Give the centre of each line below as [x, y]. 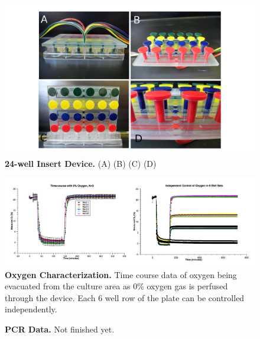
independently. [31, 309]
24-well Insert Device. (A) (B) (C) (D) [81, 163]
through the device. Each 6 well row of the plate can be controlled [125, 297]
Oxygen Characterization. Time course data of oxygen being [121, 274]
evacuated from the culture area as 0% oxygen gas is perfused [116, 286]
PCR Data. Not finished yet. [60, 329]
